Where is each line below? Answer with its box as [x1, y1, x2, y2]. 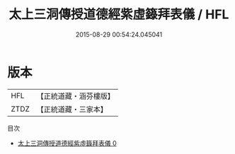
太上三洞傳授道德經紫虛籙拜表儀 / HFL [8, 6, 229, 23]
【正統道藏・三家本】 [36, 104, 108, 114]
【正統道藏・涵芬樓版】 [36, 91, 115, 101]
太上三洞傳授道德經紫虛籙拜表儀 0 [17, 138, 117, 147]
